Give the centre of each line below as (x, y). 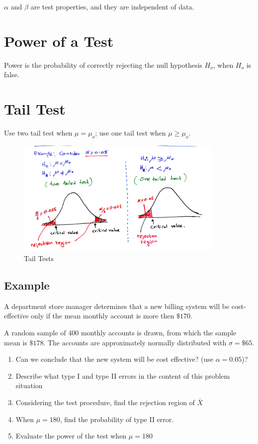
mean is (16, 342)
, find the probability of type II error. (117, 419)
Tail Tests (39, 258)
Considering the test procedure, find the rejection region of (105, 402)
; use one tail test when (130, 133)
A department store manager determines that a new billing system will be (117, 306)
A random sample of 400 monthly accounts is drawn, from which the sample (120, 332)
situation (29, 385)
